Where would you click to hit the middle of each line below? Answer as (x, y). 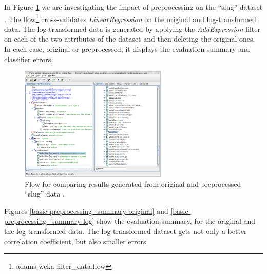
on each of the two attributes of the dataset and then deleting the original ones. (130, 39)
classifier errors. (29, 59)
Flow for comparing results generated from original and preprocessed (133, 183)
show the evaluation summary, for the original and (176, 221)
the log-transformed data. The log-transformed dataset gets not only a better (126, 231)
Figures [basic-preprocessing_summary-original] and (86, 211)
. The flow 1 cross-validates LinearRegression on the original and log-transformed (130, 18)
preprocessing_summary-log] (49, 221)
